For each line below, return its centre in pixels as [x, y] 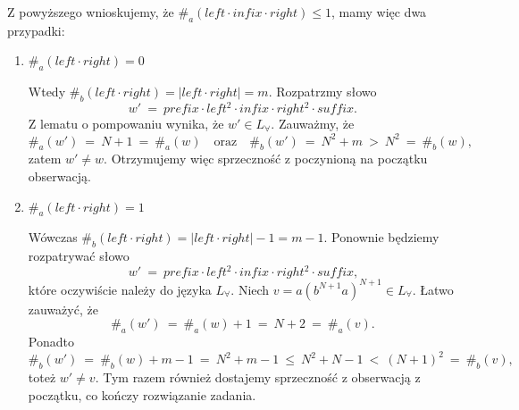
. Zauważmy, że [313, 124]
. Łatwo [433, 289]
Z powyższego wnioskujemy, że [91, 12]
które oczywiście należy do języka [120, 289]
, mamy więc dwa [379, 12]
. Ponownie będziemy [381, 237]
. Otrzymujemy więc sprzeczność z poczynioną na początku [266, 159]
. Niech [250, 289]
